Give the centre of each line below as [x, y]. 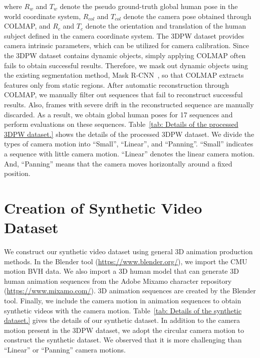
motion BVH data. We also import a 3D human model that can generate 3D [121, 271]
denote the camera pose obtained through [187, 16]
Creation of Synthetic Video [103, 207]
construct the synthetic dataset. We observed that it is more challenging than [123, 340]
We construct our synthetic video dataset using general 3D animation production [128, 251]
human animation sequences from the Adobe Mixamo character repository [118, 281]
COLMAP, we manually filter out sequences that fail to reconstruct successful [123, 95]
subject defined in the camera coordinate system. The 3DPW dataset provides [124, 35]
